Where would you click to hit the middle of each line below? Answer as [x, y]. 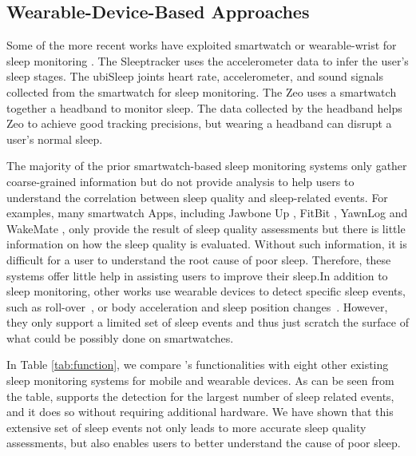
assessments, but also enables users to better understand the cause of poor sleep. [204, 443]
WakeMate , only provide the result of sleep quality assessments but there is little [206, 228]
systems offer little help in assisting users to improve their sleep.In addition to [197, 275]
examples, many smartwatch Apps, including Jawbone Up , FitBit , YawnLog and [207, 213]
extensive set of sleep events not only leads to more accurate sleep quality [186, 427]
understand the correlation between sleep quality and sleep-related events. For [197, 197]
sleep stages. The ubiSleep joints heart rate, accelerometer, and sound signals [195, 76]
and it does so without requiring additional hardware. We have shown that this [200, 412]
